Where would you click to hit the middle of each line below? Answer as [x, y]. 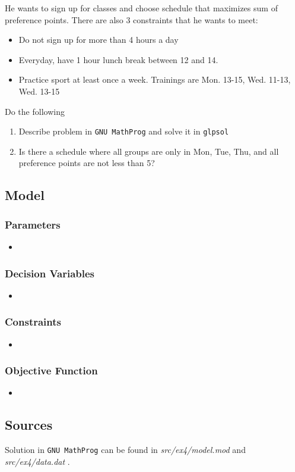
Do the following [35, 111]
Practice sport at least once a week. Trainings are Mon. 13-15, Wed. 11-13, [155, 79]
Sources [29, 425]
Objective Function [51, 371]
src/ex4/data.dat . [37, 461]
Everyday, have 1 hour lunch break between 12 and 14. [118, 59]
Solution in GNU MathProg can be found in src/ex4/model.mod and [125, 450]
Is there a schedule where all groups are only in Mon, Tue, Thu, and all [149, 151]
